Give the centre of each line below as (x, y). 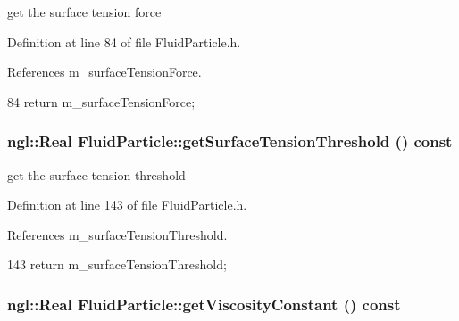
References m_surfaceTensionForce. (104, 72)
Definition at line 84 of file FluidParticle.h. (124, 41)
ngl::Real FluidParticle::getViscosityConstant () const (204, 304)
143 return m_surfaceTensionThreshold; (117, 264)
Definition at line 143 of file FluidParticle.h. (127, 205)
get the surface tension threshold (96, 174)
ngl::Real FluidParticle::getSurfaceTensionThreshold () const (230, 141)
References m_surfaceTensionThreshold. (117, 234)
